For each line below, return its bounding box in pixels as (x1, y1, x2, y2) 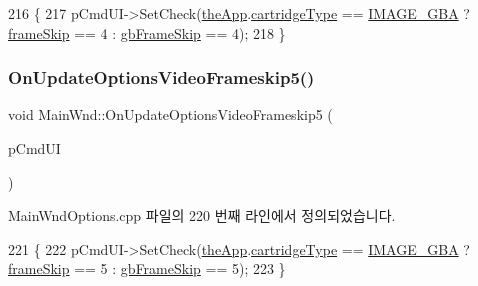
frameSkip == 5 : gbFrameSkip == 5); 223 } (8, 258, 286, 279)
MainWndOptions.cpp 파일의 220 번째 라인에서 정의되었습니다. (8, 205, 396, 226)
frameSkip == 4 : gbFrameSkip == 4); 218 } (8, 22, 286, 43)
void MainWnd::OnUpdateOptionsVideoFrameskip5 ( (8, 104, 333, 125)
